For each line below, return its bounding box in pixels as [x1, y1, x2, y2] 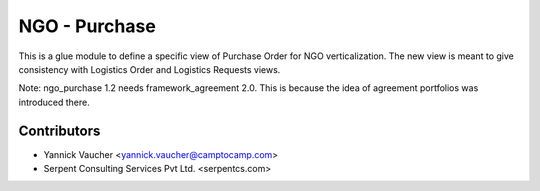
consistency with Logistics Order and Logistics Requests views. [18, 63, 281, 75]
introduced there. [18, 96, 90, 108]
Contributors [18, 122, 101, 139]
